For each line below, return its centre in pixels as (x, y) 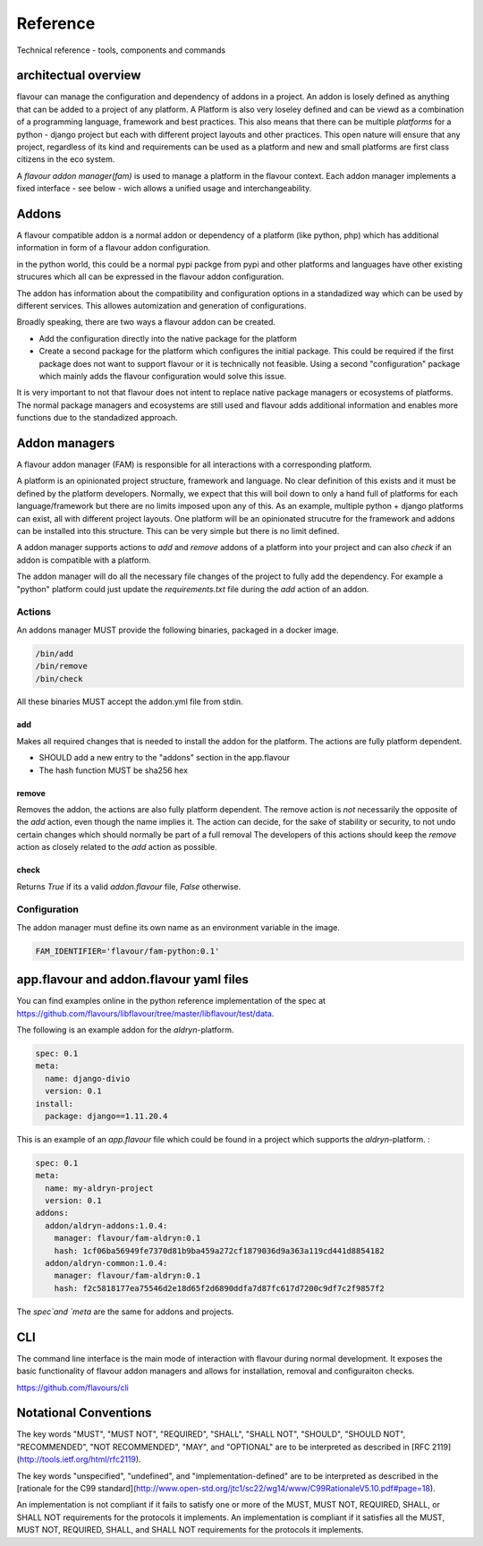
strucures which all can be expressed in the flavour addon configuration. (150, 276)
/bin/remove (62, 666)
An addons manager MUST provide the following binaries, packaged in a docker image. (178, 630)
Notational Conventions (84, 1413)
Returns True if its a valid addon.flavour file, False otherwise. (129, 887)
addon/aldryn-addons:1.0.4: (106, 1225)
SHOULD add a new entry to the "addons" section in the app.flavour (165, 758)
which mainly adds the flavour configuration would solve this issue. (163, 376)
